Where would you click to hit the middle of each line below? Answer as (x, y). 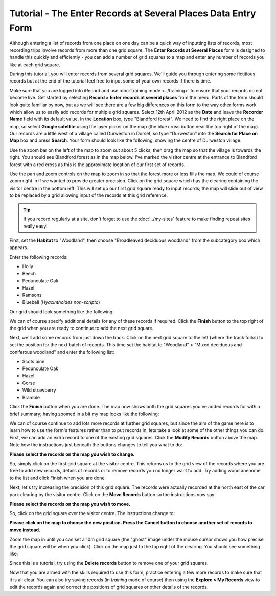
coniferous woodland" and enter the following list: (62, 352)
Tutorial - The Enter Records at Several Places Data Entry (133, 13)
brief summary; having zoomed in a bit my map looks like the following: (84, 414)
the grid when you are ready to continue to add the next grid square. (82, 328)
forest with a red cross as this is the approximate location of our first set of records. (97, 165)
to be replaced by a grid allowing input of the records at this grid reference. (89, 195)
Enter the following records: (39, 257)
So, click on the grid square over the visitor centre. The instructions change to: (92, 513)
